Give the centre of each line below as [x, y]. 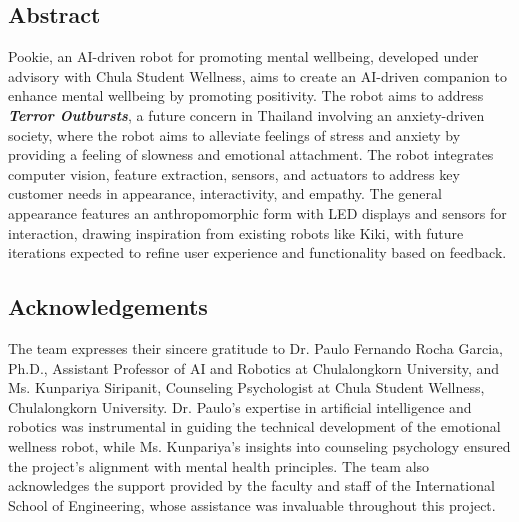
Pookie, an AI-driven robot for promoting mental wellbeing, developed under [243, 56]
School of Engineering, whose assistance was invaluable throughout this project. [252, 504]
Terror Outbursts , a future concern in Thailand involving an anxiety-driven [246, 114]
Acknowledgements [108, 306]
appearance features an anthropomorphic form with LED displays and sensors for [257, 212]
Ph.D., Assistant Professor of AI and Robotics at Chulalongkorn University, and [254, 367]
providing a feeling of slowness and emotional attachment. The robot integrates [251, 154]
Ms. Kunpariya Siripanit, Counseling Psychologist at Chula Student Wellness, [246, 387]
